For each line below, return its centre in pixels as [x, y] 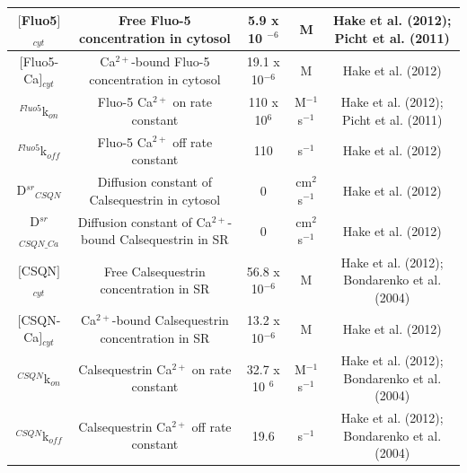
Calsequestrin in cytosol [155, 199]
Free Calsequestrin [154, 271]
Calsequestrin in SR [174, 239]
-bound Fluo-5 [171, 61]
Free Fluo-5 [155, 19]
